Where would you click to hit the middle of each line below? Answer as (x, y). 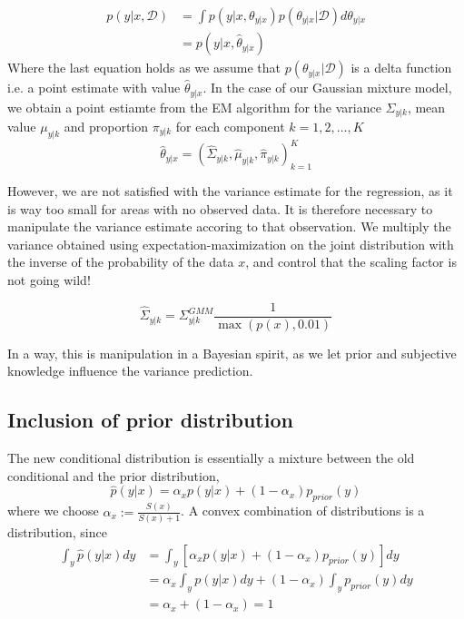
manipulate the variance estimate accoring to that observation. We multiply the (229, 226)
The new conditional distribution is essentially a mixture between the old (211, 458)
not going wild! (49, 280)
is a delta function (401, 68)
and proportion (106, 126)
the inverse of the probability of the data (121, 262)
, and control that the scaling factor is (351, 262)
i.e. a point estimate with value (94, 88)
